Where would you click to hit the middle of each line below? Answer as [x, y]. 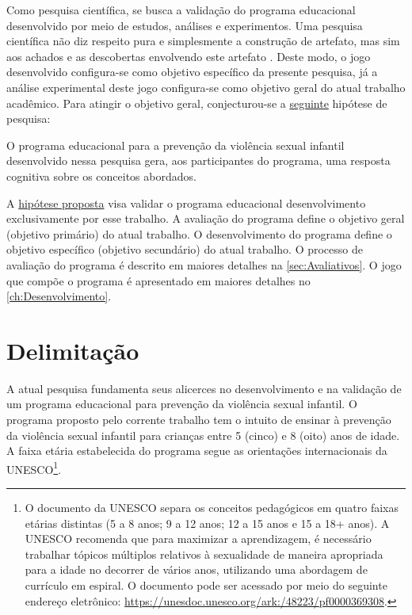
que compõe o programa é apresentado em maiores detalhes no [158, 280]
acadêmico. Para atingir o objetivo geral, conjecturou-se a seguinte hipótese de [197, 103]
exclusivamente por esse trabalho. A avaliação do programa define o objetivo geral [206, 218]
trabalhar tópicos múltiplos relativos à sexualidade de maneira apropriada [204, 554]
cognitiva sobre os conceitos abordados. [101, 176]
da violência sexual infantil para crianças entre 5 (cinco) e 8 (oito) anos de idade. [203, 435]
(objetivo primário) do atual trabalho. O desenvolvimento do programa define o [199, 233]
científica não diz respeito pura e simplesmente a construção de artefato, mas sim [203, 41]
